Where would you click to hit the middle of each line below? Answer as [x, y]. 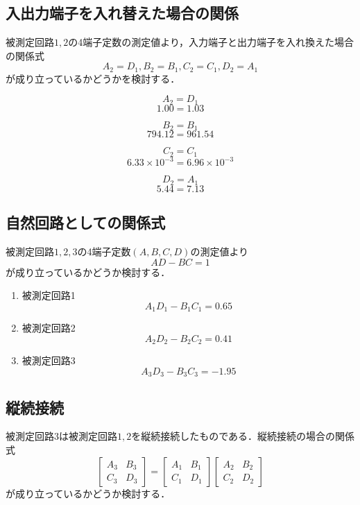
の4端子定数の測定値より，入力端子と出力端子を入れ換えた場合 [211, 42]
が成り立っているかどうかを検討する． [93, 78]
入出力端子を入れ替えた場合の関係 [122, 13]
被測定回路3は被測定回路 [61, 436]
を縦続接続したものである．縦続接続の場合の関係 [243, 436]
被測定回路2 [49, 328]
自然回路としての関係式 [86, 222]
